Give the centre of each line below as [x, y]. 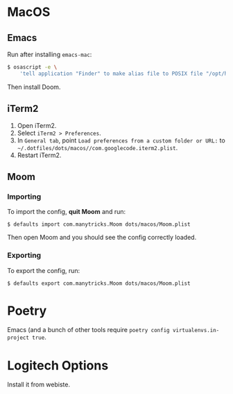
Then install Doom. [34, 87]
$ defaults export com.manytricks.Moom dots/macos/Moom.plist [99, 283]
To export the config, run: [44, 270]
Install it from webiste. [39, 385]
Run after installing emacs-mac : [50, 54]
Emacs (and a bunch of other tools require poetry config [88, 330]
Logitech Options [58, 365]
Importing [24, 197]
